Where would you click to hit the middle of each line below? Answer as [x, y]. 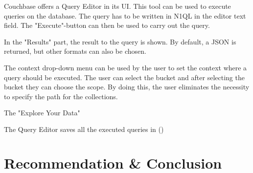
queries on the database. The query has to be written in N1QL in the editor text [125, 15]
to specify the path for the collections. [61, 96]
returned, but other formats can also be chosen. [75, 51]
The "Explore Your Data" [42, 113]
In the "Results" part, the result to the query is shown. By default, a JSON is [120, 41]
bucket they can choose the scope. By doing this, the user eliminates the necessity [127, 87]
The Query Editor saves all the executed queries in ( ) [84, 129]
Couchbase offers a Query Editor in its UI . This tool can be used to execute [117, 6]
